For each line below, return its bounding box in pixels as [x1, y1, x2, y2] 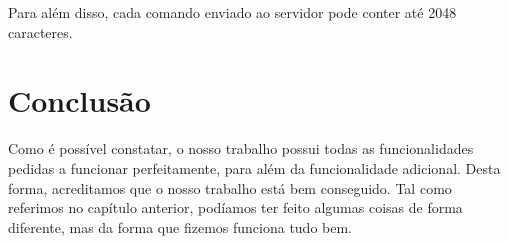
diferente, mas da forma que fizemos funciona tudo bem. [8, 216, 353, 237]
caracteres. [8, 21, 73, 42]
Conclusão [8, 80, 151, 121]
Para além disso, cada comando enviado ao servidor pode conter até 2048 [8, 2, 457, 22]
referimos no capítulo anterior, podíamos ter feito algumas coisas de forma [8, 197, 463, 218]
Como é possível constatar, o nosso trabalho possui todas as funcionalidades [8, 138, 474, 159]
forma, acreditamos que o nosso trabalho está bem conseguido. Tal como [8, 177, 452, 198]
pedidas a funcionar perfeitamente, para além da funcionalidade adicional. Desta [8, 157, 501, 178]
